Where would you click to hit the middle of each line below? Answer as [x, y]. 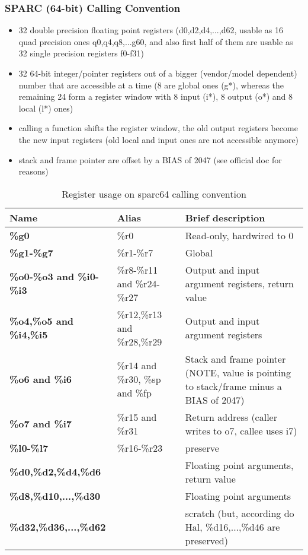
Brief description [225, 217]
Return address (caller [231, 417]
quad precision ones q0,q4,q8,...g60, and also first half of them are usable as [156, 41]
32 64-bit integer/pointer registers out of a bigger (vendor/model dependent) [158, 73]
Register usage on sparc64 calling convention [154, 194]
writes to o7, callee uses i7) [241, 430]
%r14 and [137, 366]
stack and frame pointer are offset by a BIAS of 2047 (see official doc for [150, 159]
